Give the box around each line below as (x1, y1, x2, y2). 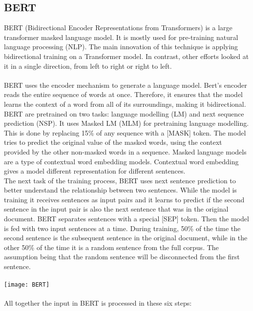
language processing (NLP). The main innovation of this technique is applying (4, 41, 238, 52)
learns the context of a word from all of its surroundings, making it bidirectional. (4, 98, 246, 109)
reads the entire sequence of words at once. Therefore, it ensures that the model (4, 89, 243, 99)
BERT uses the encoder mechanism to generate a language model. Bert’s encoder (4, 79, 247, 90)
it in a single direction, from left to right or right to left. (4, 60, 172, 71)
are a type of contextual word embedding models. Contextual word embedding (4, 156, 239, 166)
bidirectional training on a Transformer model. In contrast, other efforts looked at (4, 51, 249, 61)
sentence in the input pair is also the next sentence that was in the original (4, 204, 229, 214)
